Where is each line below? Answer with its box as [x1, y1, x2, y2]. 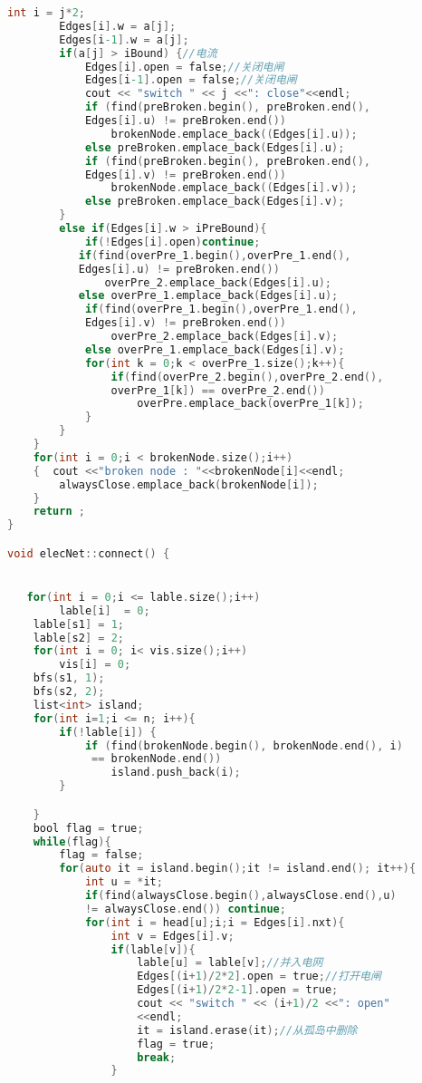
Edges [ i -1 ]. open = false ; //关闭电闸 [84, 73, 297, 87]
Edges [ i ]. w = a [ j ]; [59, 19, 177, 33]
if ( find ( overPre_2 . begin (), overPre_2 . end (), [110, 370, 384, 383]
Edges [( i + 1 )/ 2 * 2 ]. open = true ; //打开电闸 [137, 970, 381, 983]
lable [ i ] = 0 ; [59, 604, 150, 617]
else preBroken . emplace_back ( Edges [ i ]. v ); [84, 195, 345, 208]
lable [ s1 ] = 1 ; [33, 617, 124, 631]
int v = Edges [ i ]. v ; [110, 929, 235, 943]
